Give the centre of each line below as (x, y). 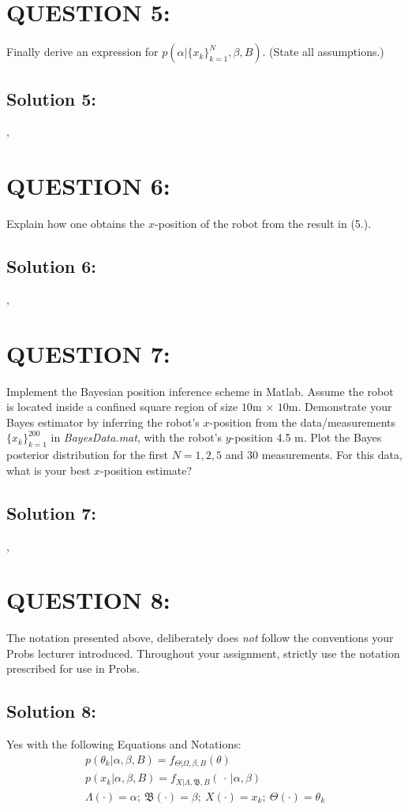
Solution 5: (52, 98)
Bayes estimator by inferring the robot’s (103, 422)
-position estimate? (146, 470)
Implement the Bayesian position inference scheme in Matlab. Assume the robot (200, 391)
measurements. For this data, (332, 455)
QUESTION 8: (88, 600)
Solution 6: (52, 266)
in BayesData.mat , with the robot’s (136, 437)
